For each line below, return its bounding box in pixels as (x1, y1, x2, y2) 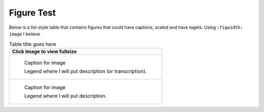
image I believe (9, 31, 40, 37)
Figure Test (9, 7, 56, 18)
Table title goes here (9, 40, 56, 47)
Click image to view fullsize (12, 48, 77, 55)
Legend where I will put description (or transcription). (24, 68, 147, 75)
